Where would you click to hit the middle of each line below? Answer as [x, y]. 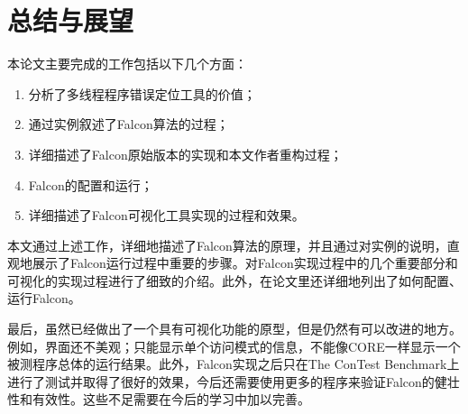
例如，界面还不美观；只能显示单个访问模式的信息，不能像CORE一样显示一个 [234, 346]
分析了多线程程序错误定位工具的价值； [142, 93]
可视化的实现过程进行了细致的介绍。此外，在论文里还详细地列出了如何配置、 [234, 280]
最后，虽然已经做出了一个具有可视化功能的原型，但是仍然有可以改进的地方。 [234, 329]
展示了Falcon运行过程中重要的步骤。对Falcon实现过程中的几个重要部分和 [245, 263]
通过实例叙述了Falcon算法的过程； [128, 124]
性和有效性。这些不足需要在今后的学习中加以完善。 [159, 399]
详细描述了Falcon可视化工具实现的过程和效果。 [166, 215]
